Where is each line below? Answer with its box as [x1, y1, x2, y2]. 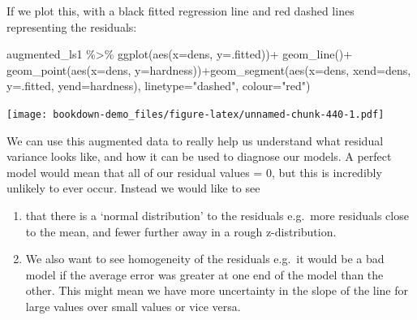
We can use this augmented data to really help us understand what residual [6, 132, 384, 149]
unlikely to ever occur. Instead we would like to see [6, 179, 260, 197]
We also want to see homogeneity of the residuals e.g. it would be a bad [25, 250, 385, 267]
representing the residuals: [6, 18, 137, 35]
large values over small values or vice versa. [25, 297, 241, 314]
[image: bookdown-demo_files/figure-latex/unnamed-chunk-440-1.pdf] [6, 108, 385, 120]
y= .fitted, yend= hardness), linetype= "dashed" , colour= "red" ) [6, 77, 311, 94]
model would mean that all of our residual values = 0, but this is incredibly [6, 163, 382, 180]
